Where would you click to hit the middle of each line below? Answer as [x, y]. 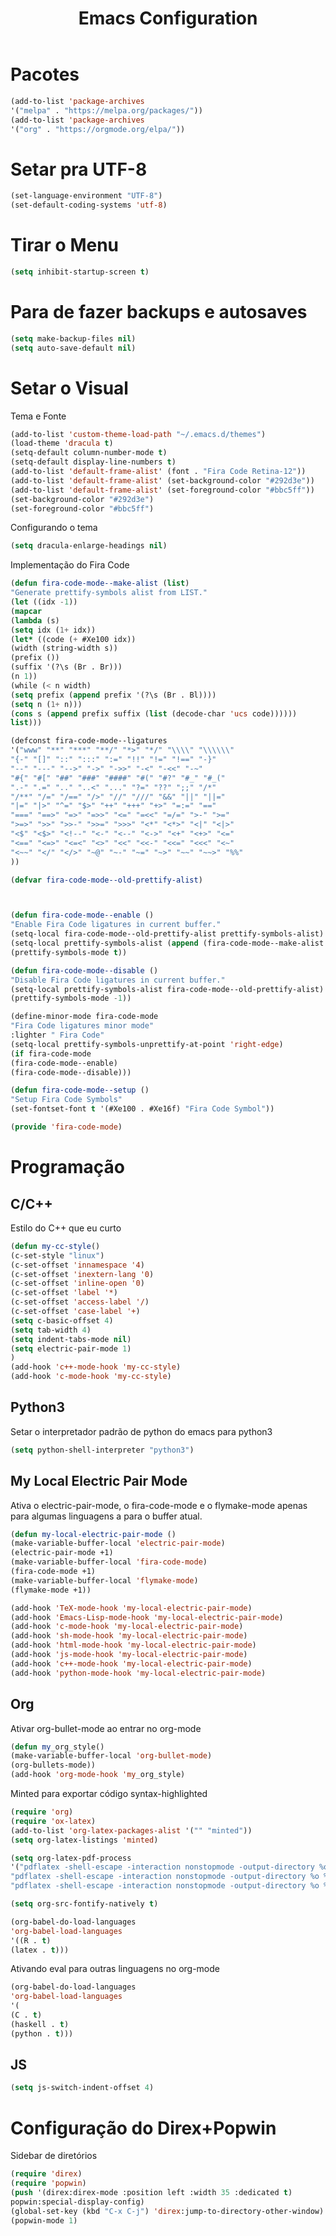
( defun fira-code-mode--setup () [80, 1090]
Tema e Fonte [38, 416]
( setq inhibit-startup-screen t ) [80, 272]
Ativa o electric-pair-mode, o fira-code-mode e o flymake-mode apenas [159, 1505]
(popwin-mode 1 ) [44, 2220]
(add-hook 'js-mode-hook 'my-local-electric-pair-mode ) [129, 1655]
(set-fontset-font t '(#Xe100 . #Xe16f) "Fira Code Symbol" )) [142, 1109]
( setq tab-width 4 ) [51, 1330]
